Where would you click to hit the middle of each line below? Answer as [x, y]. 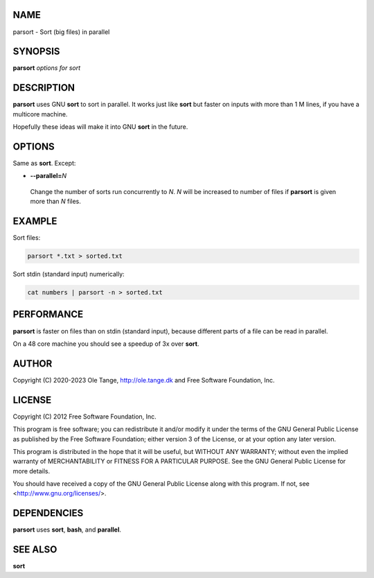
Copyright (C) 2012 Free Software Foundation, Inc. [85, 417]
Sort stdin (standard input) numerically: [69, 274]
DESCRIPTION [44, 88]
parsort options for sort [47, 68]
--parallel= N [48, 176]
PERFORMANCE [48, 314]
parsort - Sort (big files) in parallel [61, 32]
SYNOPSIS [36, 52]
